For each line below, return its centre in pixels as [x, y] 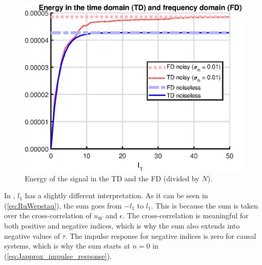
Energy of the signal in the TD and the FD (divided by [112, 178]
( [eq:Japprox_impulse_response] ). [58, 255]
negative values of [32, 235]
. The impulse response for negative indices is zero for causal [161, 235]
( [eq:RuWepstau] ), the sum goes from [63, 205]
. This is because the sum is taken [205, 205]
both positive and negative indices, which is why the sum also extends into [122, 225]
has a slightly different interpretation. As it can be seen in [117, 195]
